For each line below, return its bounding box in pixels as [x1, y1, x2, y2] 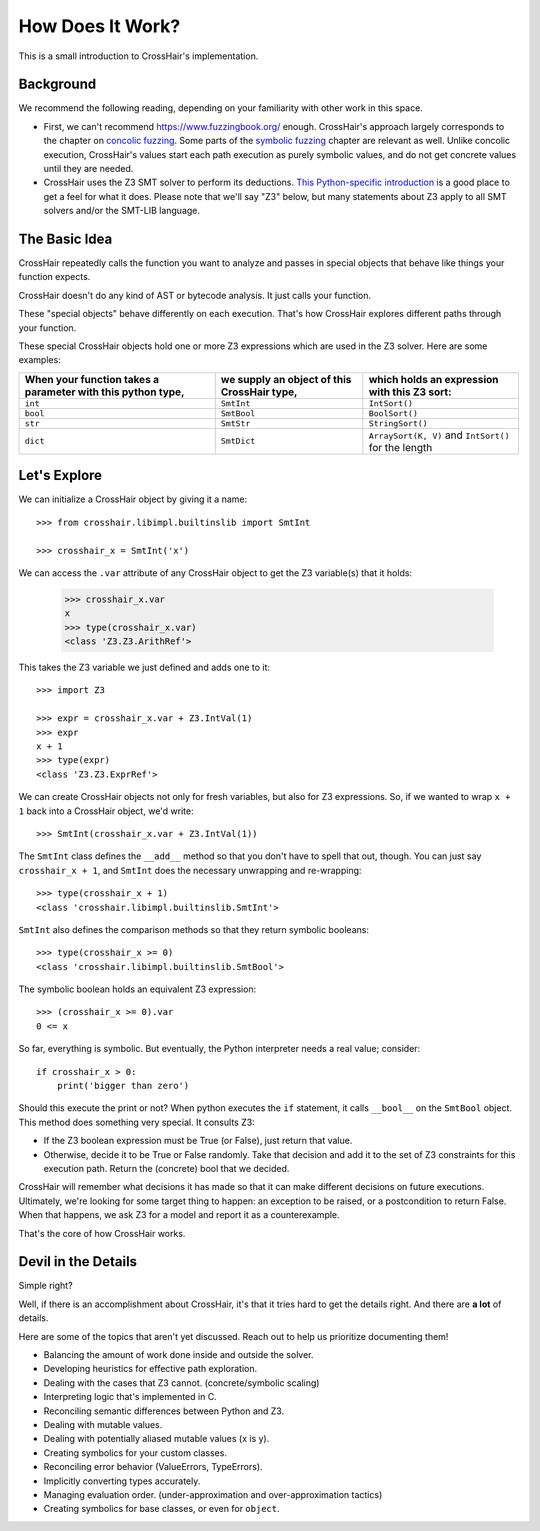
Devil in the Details [18, 1253, 138, 1270]
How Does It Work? [18, 15, 181, 37]
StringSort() [368, 418, 429, 429]
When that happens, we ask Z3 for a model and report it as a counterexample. [18, 1209, 340, 1221]
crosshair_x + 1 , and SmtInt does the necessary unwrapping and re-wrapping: [18, 864, 362, 876]
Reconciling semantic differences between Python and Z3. [43, 1405, 285, 1417]
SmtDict [220, 436, 256, 447]
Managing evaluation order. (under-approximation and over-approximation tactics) [43, 1488, 383, 1500]
